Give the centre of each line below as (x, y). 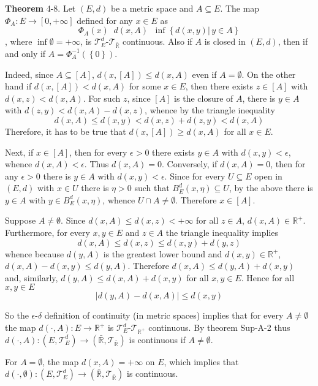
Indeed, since (29, 74)
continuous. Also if (157, 41)
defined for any (105, 20)
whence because (35, 253)
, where (19, 41)
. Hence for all (268, 277)
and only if (25, 53)
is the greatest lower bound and (163, 253)
